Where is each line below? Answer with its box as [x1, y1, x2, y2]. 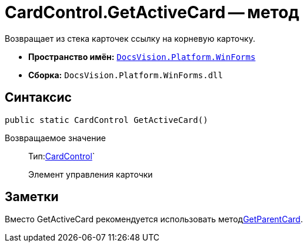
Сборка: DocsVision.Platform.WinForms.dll [28, 69, 223, 80]
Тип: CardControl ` [28, 151, 95, 161]
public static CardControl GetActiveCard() [5, 115, 208, 125]
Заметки [5, 189, 59, 205]
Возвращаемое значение [5, 132, 106, 143]
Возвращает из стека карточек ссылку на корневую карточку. [5, 33, 255, 44]
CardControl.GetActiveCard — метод [5, 2, 299, 22]
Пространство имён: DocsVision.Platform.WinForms [28, 51, 256, 62]
